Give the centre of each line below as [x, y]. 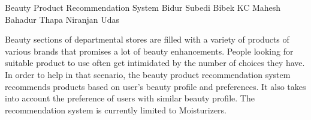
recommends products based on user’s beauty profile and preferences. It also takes [155, 86]
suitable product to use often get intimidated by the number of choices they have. [155, 63]
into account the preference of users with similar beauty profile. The [130, 98]
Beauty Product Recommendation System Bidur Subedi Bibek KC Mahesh [143, 7]
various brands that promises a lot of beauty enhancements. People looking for [149, 51]
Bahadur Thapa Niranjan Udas [62, 19]
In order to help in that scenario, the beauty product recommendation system [148, 74]
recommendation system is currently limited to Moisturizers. [116, 109]
